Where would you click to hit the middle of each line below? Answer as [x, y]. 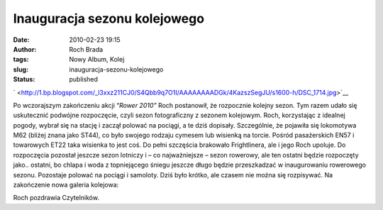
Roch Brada [86, 49]
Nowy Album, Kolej [97, 60]
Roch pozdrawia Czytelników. [56, 198]
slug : [21, 69]
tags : [21, 60]
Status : [24, 79]
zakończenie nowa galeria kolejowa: [66, 185]
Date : [21, 40]
